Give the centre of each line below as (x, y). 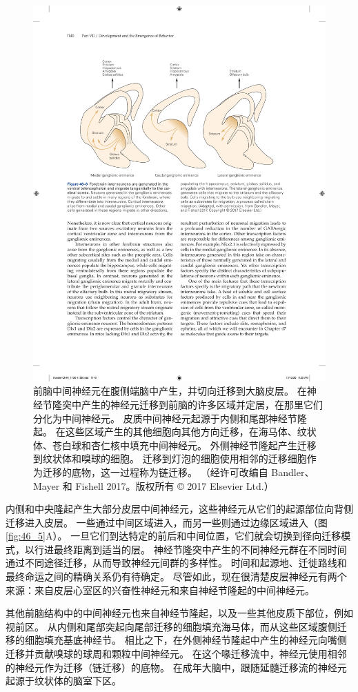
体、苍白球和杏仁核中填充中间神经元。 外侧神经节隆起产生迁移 (175, 445)
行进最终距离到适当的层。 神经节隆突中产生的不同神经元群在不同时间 (190, 549)
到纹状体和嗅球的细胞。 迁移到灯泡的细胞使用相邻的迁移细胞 (170, 458)
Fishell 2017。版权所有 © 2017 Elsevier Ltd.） (175, 485)
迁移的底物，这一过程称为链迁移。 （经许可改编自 (155, 472)
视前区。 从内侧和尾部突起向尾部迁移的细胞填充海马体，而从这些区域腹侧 (171, 626)
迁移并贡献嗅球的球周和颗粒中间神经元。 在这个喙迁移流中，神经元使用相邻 (176, 654)
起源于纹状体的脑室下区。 (63, 681)
